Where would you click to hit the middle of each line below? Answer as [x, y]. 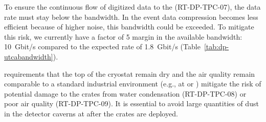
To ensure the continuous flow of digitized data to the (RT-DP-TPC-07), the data [132, 7]
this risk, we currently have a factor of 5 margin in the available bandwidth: [123, 36]
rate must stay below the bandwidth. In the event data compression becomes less [131, 17]
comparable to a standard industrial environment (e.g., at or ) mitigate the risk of [133, 84]
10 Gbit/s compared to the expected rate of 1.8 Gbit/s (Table [102, 47]
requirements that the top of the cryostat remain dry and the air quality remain [130, 73]
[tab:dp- [216, 47]
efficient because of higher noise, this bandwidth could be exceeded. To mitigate [129, 27]
